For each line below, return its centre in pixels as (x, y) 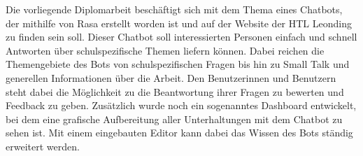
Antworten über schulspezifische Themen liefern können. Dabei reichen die (165, 50)
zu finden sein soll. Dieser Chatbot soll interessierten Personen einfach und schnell (181, 37)
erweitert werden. (43, 146)
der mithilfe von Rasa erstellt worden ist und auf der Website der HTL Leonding (179, 23)
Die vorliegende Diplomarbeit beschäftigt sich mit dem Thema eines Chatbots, (174, 9)
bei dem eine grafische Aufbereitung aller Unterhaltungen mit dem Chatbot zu (174, 119)
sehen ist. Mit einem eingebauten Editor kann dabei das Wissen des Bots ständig (179, 133)
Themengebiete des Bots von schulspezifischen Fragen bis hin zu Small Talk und (178, 64)
